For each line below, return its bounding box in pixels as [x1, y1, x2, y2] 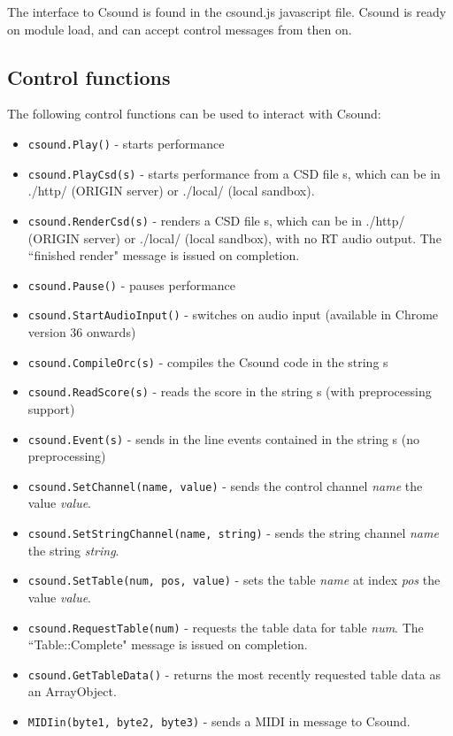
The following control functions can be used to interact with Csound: [7, 104, 381, 123]
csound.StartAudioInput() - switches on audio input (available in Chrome [27, 305, 439, 324]
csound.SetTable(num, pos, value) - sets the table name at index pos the [27, 571, 441, 589]
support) [27, 399, 75, 418]
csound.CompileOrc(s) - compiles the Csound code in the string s [27, 352, 388, 371]
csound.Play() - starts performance [27, 134, 225, 152]
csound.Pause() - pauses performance [27, 275, 236, 294]
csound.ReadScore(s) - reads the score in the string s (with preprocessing [27, 382, 432, 401]
